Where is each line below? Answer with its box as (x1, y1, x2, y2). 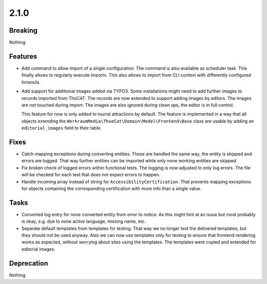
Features (9, 52, 37, 60)
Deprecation (9, 259, 48, 267)
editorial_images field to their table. (21, 125, 102, 131)
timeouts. (21, 79, 41, 85)
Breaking (9, 26, 38, 35)
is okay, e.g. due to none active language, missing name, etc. (21, 218, 146, 225)
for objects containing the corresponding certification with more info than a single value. (21, 186, 202, 191)
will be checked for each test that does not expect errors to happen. (21, 172, 160, 178)
